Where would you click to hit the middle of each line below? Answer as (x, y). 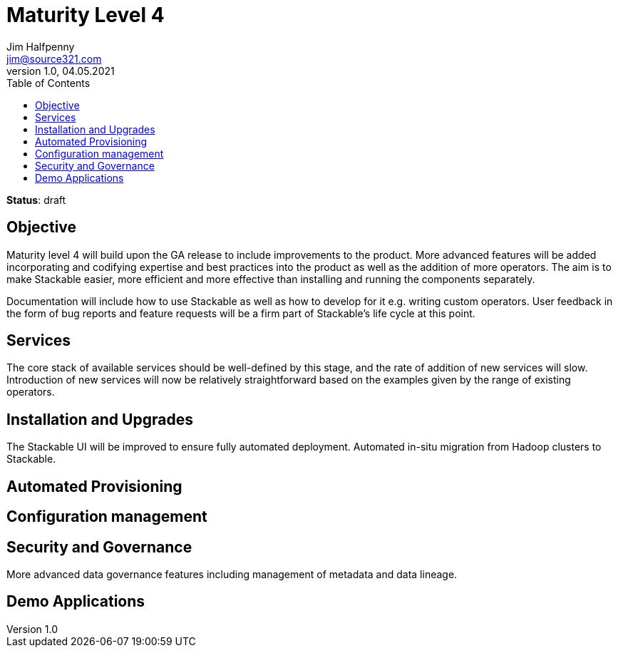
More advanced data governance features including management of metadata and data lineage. (232, 574)
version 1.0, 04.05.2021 (61, 71)
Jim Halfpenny (41, 46)
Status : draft (36, 200)
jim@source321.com (54, 58)
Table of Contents (48, 83)
